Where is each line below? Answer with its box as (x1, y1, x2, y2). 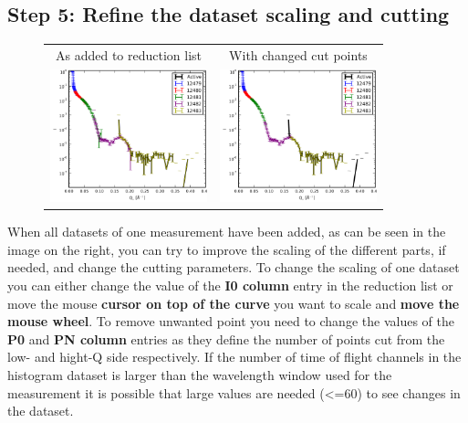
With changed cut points (229, 45, 368, 64)
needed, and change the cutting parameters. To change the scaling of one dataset (7, 258, 460, 277)
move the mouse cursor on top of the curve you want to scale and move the (7, 293, 460, 312)
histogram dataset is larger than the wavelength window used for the (7, 365, 392, 384)
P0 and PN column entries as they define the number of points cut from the (7, 329, 445, 348)
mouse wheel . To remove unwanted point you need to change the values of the (7, 312, 454, 331)
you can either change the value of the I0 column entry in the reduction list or (7, 275, 453, 294)
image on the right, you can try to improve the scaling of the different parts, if (7, 239, 446, 259)
